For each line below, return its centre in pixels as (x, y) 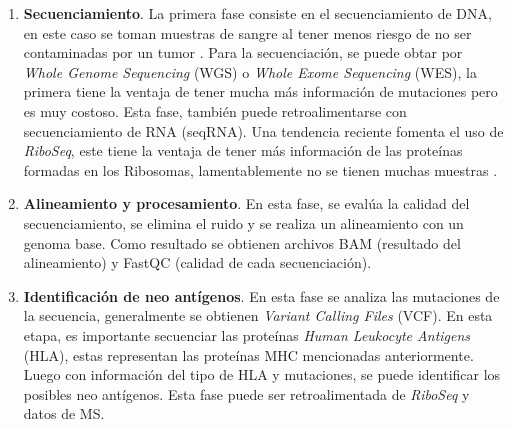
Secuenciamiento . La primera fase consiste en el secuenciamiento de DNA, (257, 13)
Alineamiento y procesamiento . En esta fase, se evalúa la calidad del (246, 203)
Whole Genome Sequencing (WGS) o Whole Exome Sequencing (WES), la (250, 71)
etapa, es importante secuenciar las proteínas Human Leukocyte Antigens (247, 334)
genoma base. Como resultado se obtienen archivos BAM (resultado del (242, 242)
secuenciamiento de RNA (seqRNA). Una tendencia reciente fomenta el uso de (263, 130)
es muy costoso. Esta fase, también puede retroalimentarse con (215, 110)
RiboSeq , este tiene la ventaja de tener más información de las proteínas (243, 150)
